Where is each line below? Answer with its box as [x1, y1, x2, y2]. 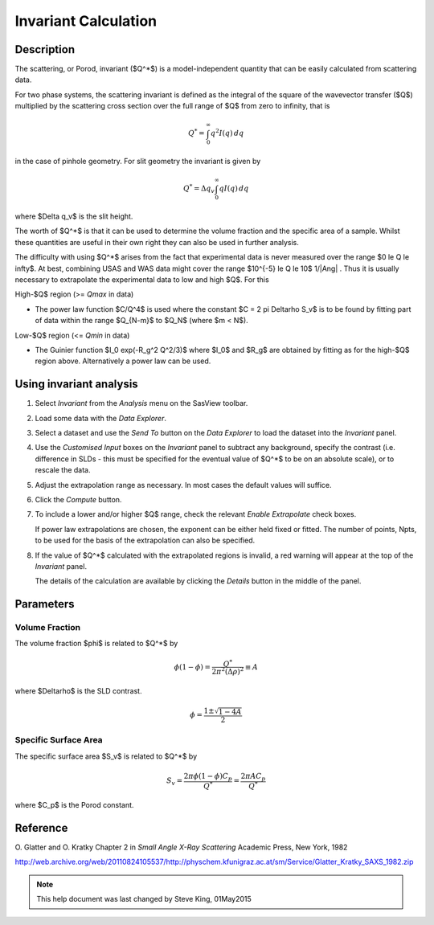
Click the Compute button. [35, 494, 122, 504]
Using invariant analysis [14, 378, 138, 391]
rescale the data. [35, 465, 92, 475]
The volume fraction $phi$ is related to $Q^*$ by [14, 639, 178, 649]
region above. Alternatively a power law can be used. [35, 356, 211, 366]
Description [14, 43, 76, 56]
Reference [14, 821, 68, 835]
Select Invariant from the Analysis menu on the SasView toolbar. [35, 399, 248, 408]
